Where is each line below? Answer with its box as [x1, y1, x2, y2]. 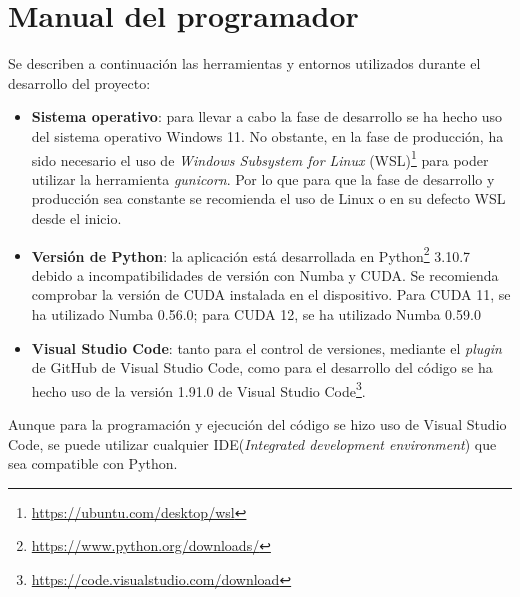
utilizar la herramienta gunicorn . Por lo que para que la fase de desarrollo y [31, 168, 495, 189]
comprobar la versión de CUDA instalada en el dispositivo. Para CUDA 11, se [31, 284, 511, 305]
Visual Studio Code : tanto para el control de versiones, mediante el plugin [31, 337, 502, 358]
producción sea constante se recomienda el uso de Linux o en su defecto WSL [31, 188, 506, 209]
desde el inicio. [31, 207, 122, 228]
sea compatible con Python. [8, 453, 178, 474]
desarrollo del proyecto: [8, 72, 151, 93]
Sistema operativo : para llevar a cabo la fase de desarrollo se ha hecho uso [31, 106, 503, 127]
